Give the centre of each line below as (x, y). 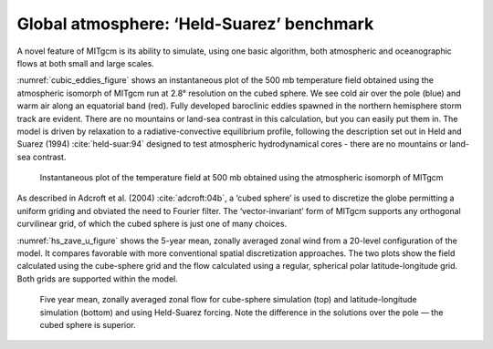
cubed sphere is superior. (88, 324)
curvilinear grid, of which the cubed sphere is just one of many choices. (152, 224)
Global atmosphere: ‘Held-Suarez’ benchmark (195, 24)
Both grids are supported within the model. (97, 279)
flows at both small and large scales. (85, 63)
